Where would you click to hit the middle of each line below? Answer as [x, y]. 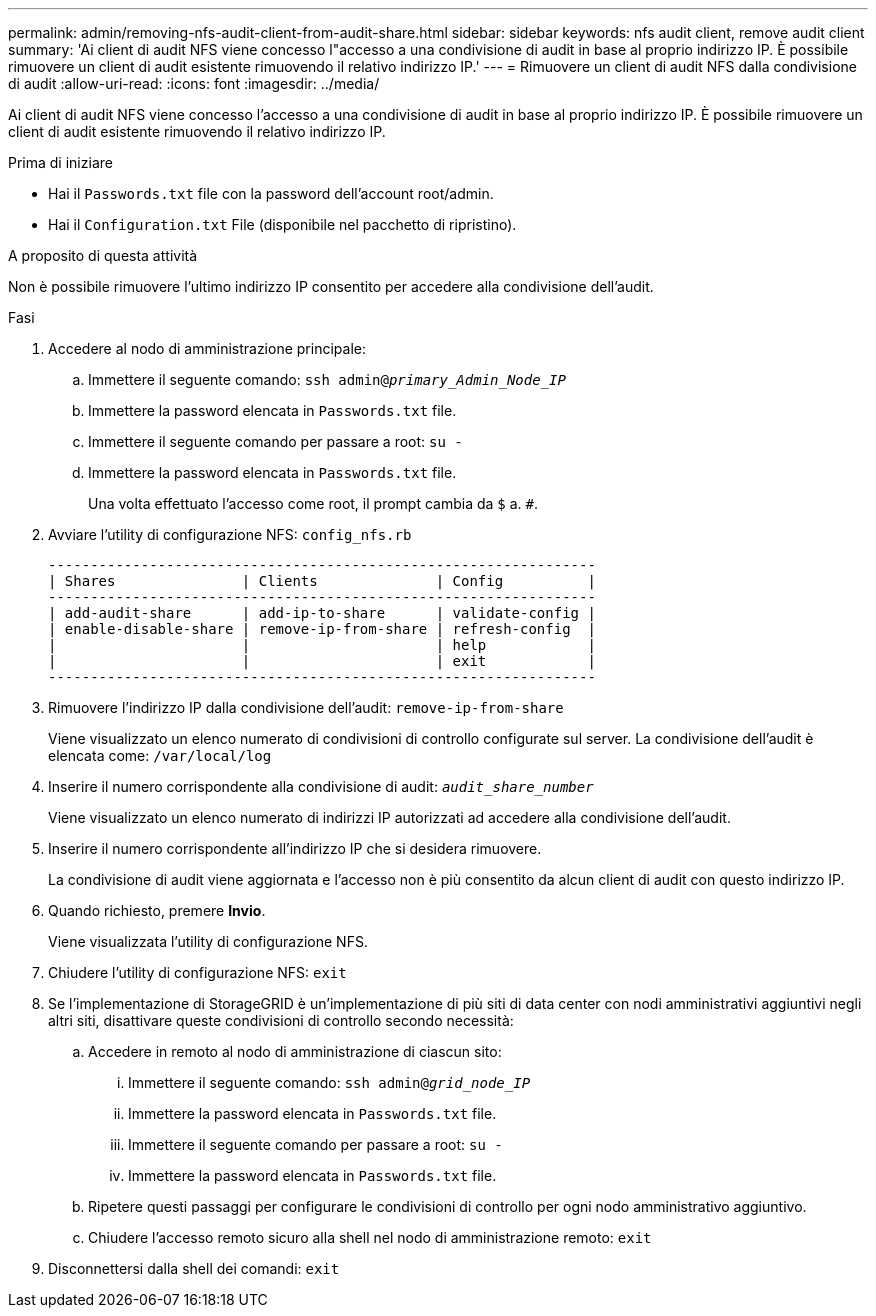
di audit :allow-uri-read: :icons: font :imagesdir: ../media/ [194, 83]
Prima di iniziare [60, 162]
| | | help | [322, 645]
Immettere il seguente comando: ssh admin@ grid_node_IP [329, 1082]
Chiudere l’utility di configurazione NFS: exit [197, 972]
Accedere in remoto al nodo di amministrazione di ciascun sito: [295, 1051]
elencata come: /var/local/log [160, 755]
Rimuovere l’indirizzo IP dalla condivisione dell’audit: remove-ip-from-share [306, 707]
